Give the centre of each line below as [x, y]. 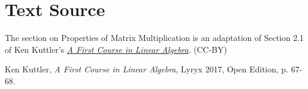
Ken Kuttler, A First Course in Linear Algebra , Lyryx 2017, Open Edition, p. [147, 69]
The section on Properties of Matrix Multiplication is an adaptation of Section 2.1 [154, 38]
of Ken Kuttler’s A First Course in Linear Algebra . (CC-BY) [116, 49]
